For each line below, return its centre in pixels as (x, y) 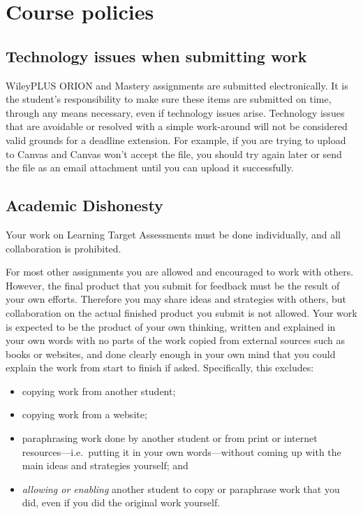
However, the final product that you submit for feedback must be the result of (173, 285)
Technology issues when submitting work (156, 56)
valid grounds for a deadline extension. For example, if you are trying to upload (176, 140)
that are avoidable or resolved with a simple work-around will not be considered (177, 126)
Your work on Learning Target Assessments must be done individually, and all (173, 234)
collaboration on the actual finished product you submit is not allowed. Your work (181, 312)
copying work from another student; (99, 391)
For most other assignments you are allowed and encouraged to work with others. (180, 272)
